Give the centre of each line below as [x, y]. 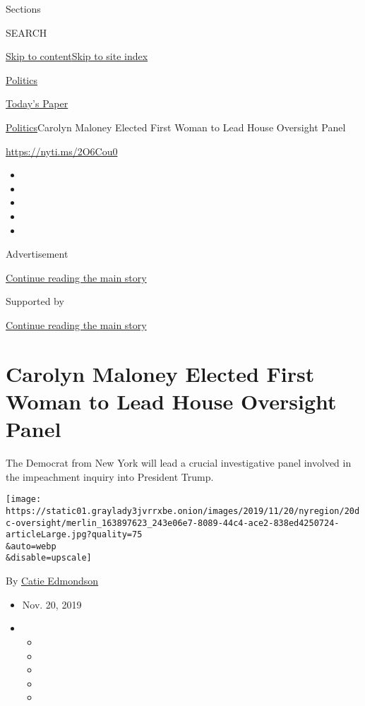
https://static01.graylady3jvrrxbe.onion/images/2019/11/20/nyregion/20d [183, 511]
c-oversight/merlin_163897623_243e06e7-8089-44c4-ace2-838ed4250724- [173, 523]
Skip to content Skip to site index [77, 56]
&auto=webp [31, 546]
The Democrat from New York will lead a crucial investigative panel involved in [179, 462]
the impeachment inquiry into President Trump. [110, 476]
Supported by [35, 301]
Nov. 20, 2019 [52, 604]
